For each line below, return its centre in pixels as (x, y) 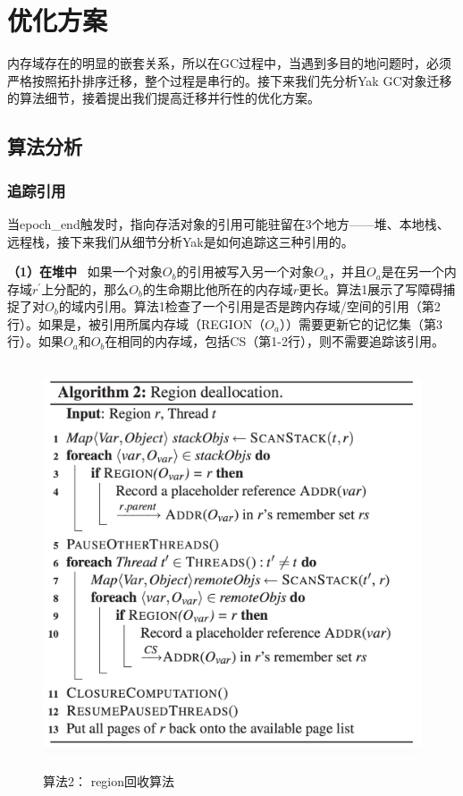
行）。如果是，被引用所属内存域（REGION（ (136, 323)
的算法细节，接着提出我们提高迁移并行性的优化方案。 (164, 98)
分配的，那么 (92, 288)
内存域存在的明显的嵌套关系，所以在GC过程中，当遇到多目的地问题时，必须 (230, 63)
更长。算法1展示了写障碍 (371, 288)
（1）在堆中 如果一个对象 (85, 271)
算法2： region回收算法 (109, 781)
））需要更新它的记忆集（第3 (361, 323)
